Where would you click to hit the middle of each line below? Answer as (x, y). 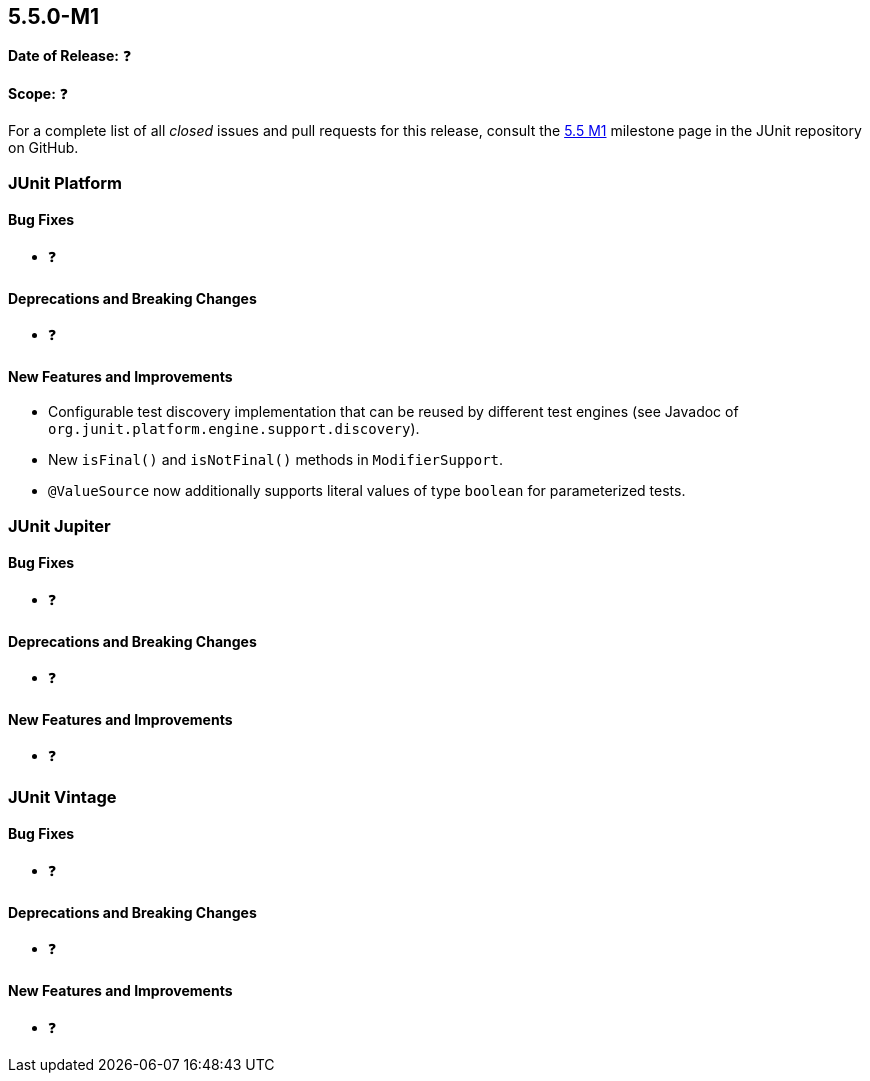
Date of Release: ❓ (70, 56)
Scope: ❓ (38, 94)
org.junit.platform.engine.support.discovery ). (234, 429)
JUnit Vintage (62, 796)
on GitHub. (43, 148)
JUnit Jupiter (59, 525)
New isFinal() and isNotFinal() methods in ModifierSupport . (276, 460)
